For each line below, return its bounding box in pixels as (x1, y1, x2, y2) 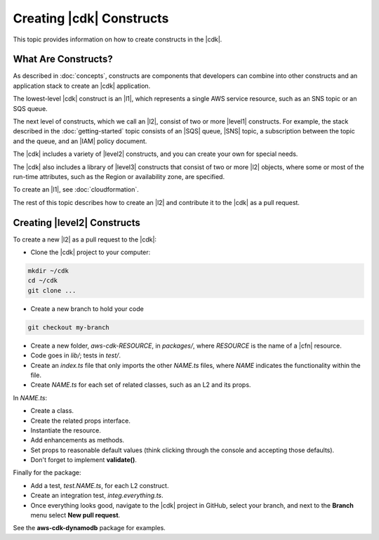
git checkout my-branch (27, 323, 110, 331)
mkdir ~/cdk (27, 267, 69, 275)
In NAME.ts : (13, 393, 48, 402)
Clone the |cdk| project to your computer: (30, 248, 151, 256)
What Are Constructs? (13, 53, 113, 65)
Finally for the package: (13, 468, 81, 477)
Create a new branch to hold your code (30, 304, 144, 312)
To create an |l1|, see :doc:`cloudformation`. (13, 185, 140, 194)
